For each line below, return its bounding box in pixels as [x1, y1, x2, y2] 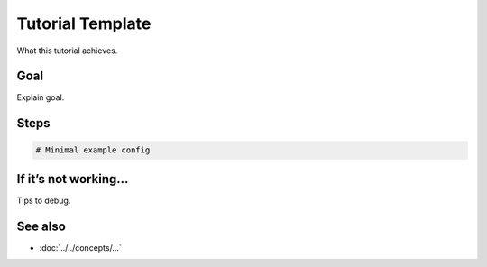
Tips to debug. [16, 195, 71, 206]
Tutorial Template [16, 14, 152, 33]
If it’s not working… [16, 171, 129, 187]
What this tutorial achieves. [16, 45, 118, 56]
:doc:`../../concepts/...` [39, 242, 122, 253]
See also [16, 218, 67, 234]
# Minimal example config [35, 145, 151, 155]
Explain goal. [16, 92, 65, 103]
